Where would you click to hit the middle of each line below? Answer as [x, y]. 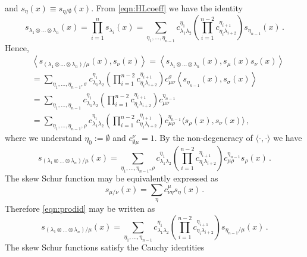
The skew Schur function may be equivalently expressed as [112, 178]
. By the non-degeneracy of [203, 137]
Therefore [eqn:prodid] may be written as [80, 209]
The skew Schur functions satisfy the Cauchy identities [105, 247]
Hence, [17, 47]
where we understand [43, 137]
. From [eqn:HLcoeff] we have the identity [167, 8]
